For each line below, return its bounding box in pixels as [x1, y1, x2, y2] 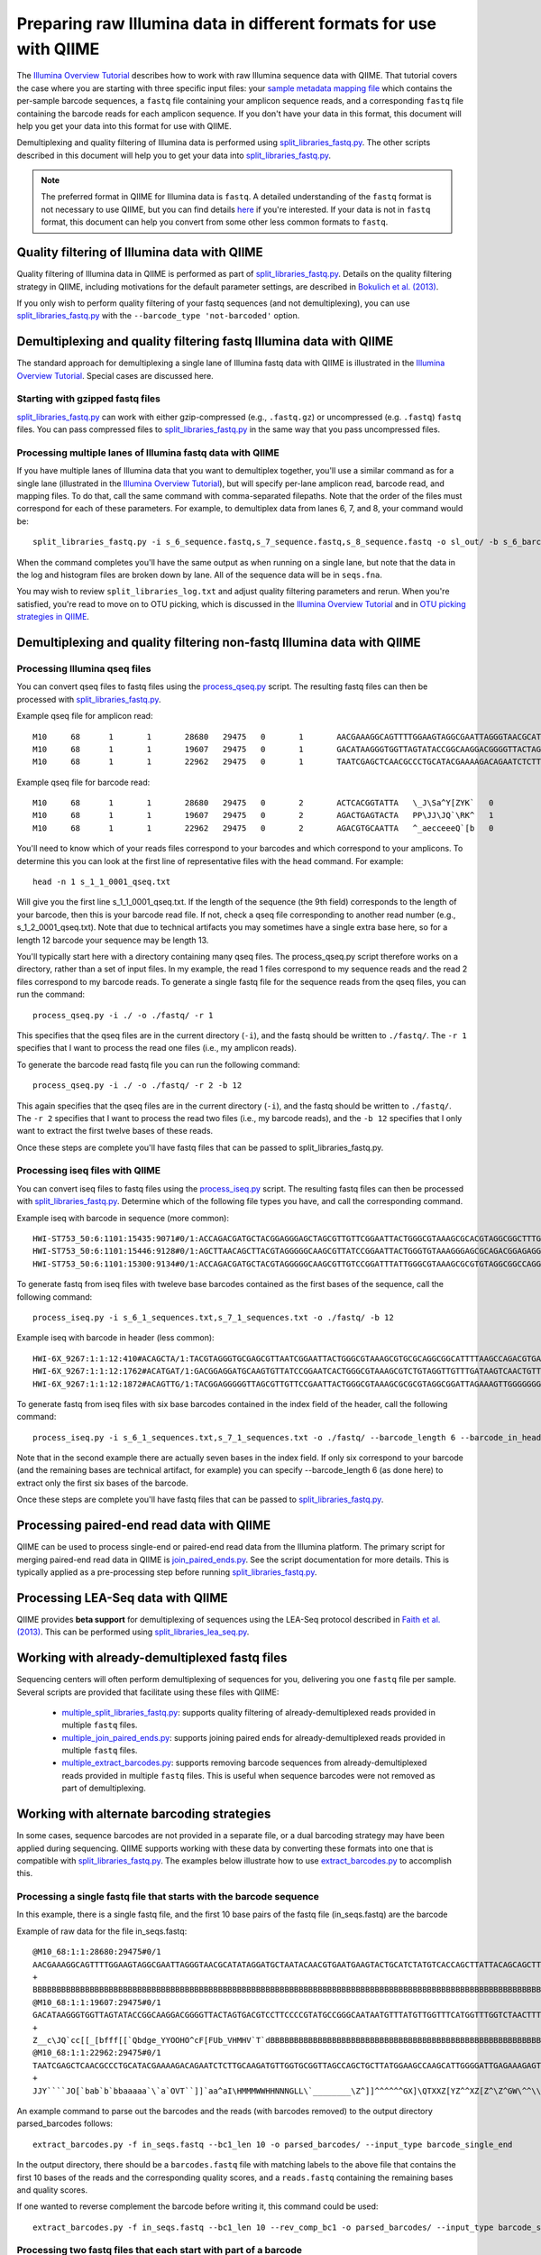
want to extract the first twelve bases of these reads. [16, 1126, 214, 1137]
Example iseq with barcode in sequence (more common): [16, 1212, 230, 1223]
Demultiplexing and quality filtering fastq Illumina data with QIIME [16, 334, 394, 349]
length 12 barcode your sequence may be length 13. [16, 934, 209, 945]
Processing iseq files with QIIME [16, 1164, 161, 1177]
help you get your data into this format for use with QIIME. [16, 120, 232, 131]
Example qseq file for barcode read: [16, 777, 151, 787]
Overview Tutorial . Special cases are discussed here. [16, 370, 214, 381]
